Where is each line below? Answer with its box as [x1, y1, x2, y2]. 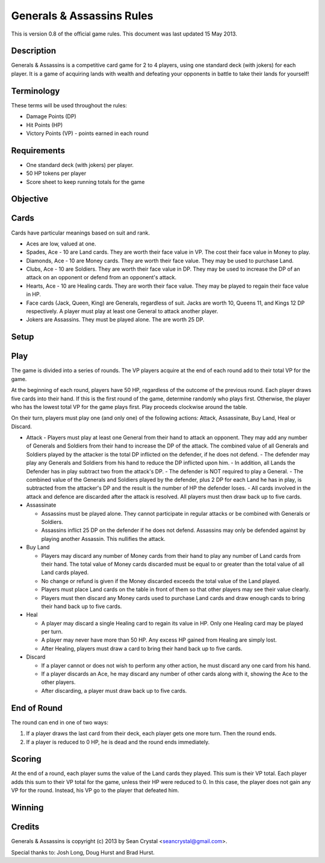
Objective [11, 194, 49, 204]
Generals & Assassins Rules [11, 9, 153, 22]
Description [11, 46, 57, 56]
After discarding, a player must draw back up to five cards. [41, 687, 187, 694]
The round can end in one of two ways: [11, 718, 108, 726]
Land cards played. [41, 569, 89, 576]
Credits [11, 822, 40, 832]
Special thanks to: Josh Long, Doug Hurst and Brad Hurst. [11, 849, 155, 856]
